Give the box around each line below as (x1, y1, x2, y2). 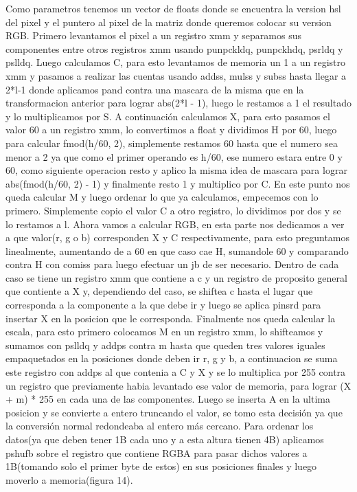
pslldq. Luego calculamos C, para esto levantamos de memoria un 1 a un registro (5, 55, 345, 69)
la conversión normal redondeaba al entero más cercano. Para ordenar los (5, 418, 314, 433)
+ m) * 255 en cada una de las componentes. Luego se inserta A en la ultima (5, 392, 330, 406)
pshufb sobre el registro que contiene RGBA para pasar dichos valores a (5, 445, 308, 460)
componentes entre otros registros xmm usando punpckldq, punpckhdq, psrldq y (5, 41, 343, 56)
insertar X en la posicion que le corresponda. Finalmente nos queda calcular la (5, 311, 336, 325)
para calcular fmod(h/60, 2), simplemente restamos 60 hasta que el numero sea (5, 135, 338, 150)
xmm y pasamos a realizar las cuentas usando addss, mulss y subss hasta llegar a (5, 68, 347, 82)
